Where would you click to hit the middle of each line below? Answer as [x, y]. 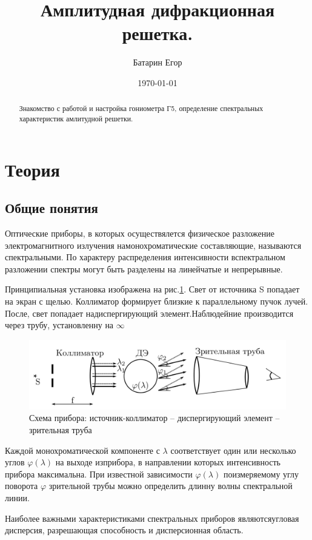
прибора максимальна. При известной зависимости [99, 474]
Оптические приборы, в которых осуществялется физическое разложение [140, 233]
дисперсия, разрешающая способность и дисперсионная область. [124, 530]
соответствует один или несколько [233, 450]
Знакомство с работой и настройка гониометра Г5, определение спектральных [141, 108]
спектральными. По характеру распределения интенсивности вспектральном [145, 257]
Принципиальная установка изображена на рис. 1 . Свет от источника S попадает [152, 289]
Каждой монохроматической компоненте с [82, 450]
